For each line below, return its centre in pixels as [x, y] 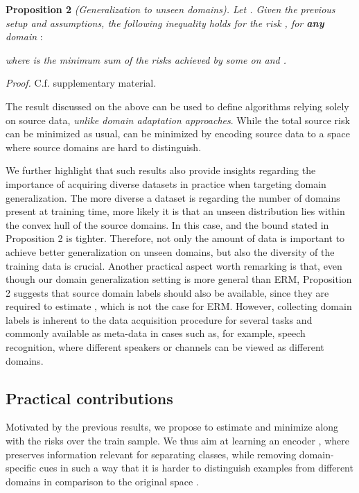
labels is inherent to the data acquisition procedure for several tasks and [159, 319]
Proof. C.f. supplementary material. [81, 83]
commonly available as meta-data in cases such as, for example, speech [156, 333]
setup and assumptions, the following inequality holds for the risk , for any [165, 23]
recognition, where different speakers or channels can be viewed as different [165, 347]
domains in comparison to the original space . [102, 481]
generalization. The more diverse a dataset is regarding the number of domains [173, 197]
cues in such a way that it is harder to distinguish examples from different [196, 468]
